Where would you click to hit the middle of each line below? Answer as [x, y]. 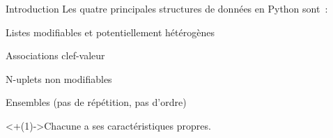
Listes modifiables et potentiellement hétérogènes [110, 32]
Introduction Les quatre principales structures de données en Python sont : [167, 8]
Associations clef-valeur [55, 55]
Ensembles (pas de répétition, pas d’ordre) [96, 102]
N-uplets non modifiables [59, 78]
